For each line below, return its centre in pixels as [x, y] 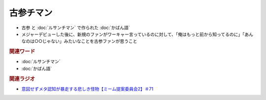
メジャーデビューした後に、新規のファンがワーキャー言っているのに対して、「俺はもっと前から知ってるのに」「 [133, 34]
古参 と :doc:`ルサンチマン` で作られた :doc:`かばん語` [76, 28]
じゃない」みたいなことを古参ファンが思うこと [90, 41]
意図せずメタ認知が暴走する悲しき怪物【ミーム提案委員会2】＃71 [87, 89]
